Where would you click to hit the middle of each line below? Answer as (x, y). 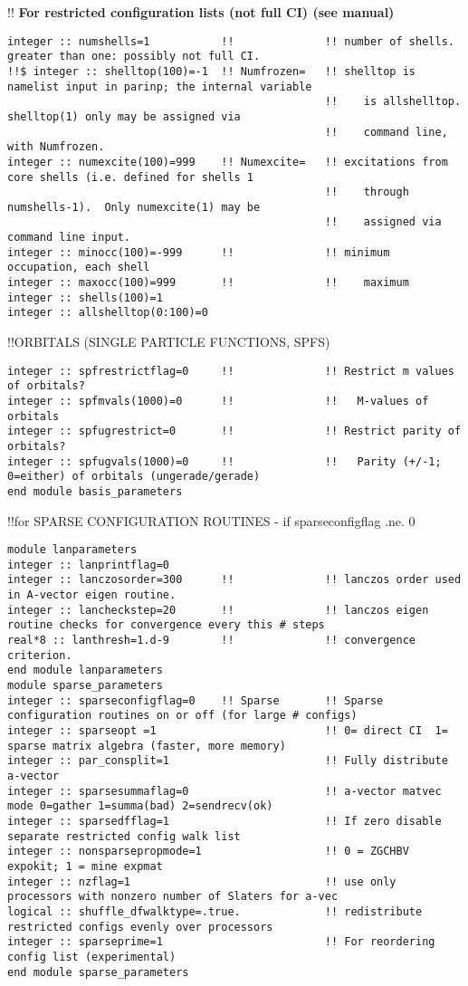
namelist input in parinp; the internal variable (160, 86)
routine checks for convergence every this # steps (166, 625)
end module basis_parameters (95, 491)
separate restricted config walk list (124, 836)
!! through (367, 192)
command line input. (69, 238)
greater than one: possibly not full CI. (134, 57)
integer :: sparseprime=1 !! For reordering (221, 942)
